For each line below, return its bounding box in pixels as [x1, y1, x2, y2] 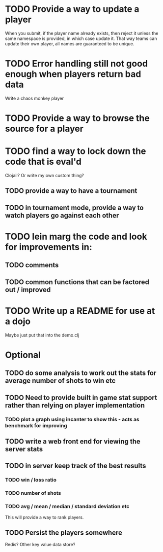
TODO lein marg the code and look [5, 231, 147, 242]
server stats [5, 445, 43, 453]
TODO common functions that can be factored [5, 278, 150, 286]
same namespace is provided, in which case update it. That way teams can [5, 36, 157, 41]
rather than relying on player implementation [5, 401, 145, 409]
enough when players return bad [5, 69, 141, 80]
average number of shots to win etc [5, 376, 116, 385]
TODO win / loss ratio [5, 477, 56, 483]
